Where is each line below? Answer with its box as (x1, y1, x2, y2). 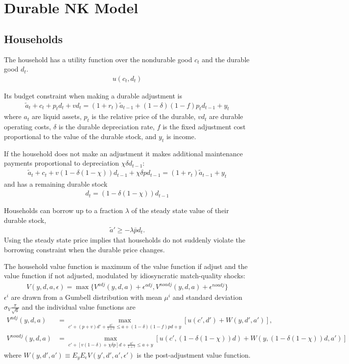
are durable (209, 111, 243, 121)
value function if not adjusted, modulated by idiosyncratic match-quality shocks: (4, 270, 246, 281)
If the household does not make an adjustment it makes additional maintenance (4, 148, 243, 158)
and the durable (202, 54, 250, 64)
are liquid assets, (31, 111, 82, 121)
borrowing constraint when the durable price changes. (4, 244, 165, 254)
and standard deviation (172, 292, 242, 302)
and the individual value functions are (22, 301, 136, 312)
